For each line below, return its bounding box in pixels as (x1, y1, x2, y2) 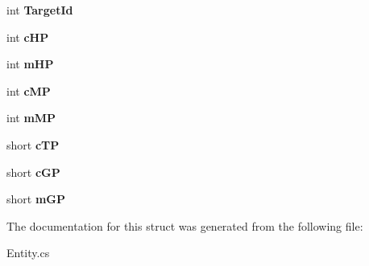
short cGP (6, 163, 60, 180)
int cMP (6, 82, 51, 99)
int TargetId (6, 2, 73, 18)
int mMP (6, 109, 56, 126)
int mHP (6, 55, 54, 72)
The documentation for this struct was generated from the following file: (6, 217, 363, 234)
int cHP (6, 28, 49, 45)
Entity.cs (6, 244, 50, 261)
